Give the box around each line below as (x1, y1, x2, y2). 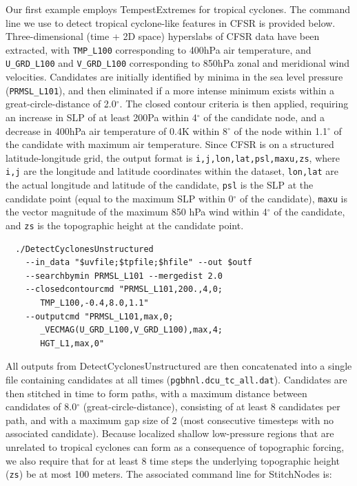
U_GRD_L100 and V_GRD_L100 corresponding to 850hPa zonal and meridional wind (6, 56, 350, 70)
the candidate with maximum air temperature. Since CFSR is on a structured (6, 137, 334, 151)
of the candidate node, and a (203, 109, 325, 124)
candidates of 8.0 (6, 399, 77, 414)
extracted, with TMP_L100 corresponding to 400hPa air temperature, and (6, 42, 312, 56)
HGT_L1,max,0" (40, 338, 105, 348)
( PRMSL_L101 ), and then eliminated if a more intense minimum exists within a (6, 83, 335, 97)
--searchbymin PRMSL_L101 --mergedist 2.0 (25, 271, 223, 281)
